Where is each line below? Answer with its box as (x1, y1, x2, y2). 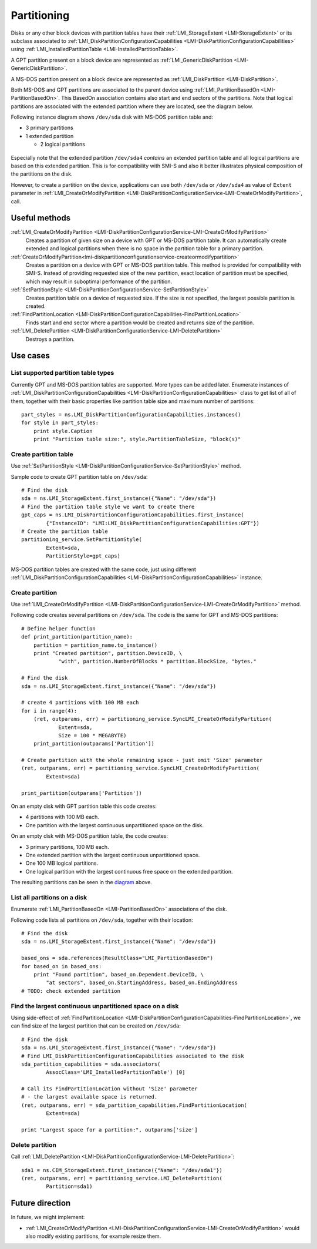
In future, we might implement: (11, 1214, 85, 1221)
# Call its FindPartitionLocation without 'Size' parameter (21, 1086, 198, 1092)
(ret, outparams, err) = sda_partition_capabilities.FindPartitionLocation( (21, 1102, 248, 1109)
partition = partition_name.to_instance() (33, 642, 158, 649)
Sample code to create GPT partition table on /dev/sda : (11, 473, 148, 480)
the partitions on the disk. (11, 170, 73, 177)
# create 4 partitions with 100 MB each (21, 699, 139, 706)
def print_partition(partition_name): (21, 633, 133, 640)
